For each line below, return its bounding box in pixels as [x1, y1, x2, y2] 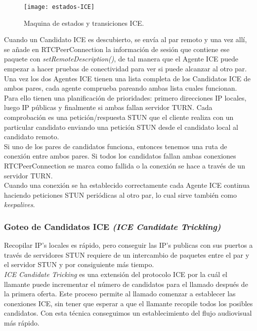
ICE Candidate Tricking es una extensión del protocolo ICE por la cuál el [4, 269, 228, 279]
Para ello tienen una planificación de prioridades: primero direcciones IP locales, [4, 92, 247, 103]
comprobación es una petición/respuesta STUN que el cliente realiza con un [4, 112, 234, 122]
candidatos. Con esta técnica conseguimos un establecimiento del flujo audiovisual [4, 308, 252, 318]
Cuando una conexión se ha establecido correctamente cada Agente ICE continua [4, 180, 250, 190]
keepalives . [4, 199, 35, 210]
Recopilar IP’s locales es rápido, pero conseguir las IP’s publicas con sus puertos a [4, 240, 253, 250]
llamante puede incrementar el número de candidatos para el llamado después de [4, 278, 248, 289]
